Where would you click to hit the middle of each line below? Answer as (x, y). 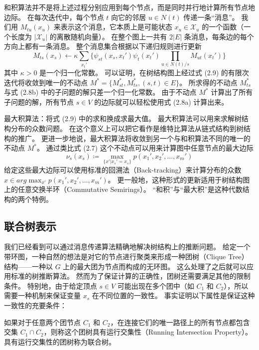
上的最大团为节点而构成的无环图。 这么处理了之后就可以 (155, 266)
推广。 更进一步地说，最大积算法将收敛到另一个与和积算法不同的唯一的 (134, 138)
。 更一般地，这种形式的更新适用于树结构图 (179, 179)
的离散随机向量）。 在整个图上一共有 (108, 36)
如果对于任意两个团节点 (42, 322)
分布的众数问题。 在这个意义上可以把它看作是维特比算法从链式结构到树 (127, 128)
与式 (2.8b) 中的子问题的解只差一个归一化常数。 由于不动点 (100, 92)
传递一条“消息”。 (211, 17)
